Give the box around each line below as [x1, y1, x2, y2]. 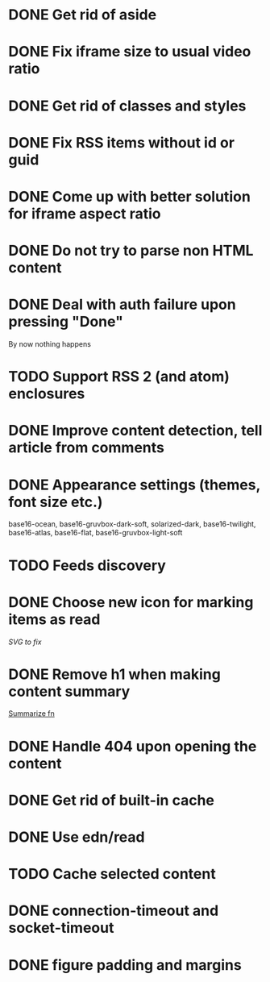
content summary [8, 682, 131, 701]
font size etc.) [8, 493, 103, 511]
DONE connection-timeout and [8, 901, 219, 920]
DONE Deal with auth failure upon [8, 296, 236, 314]
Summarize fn [8, 709, 55, 718]
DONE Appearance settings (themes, [8, 476, 260, 493]
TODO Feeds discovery [8, 556, 167, 574]
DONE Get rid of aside [8, 6, 157, 24]
